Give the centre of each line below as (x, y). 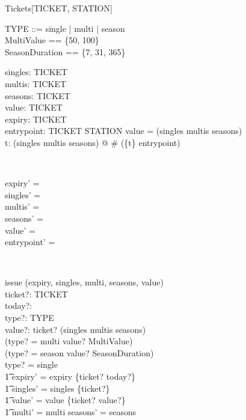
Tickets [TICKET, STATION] (59, 8)
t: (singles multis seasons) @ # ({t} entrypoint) (93, 142)
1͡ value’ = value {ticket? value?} (65, 400)
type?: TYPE (29, 318)
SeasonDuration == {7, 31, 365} (65, 51)
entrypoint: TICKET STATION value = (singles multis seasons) (124, 131)
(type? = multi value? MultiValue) (69, 341)
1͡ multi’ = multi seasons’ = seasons (71, 411)
